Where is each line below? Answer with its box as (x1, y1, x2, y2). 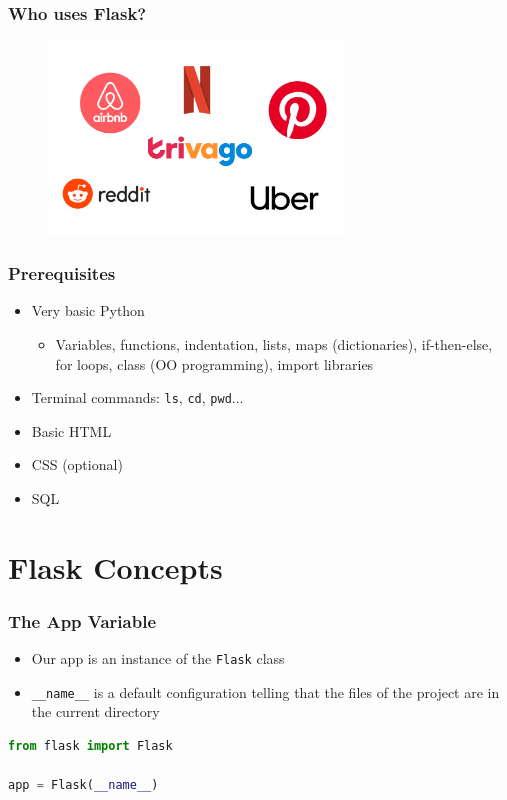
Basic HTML (31, 420, 112, 441)
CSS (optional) (31, 454, 123, 475)
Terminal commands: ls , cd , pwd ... (31, 387, 244, 408)
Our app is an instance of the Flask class (31, 648, 285, 669)
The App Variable (8, 608, 157, 633)
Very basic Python (31, 300, 145, 321)
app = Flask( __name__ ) (8, 778, 159, 793)
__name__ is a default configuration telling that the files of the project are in (31, 681, 500, 702)
